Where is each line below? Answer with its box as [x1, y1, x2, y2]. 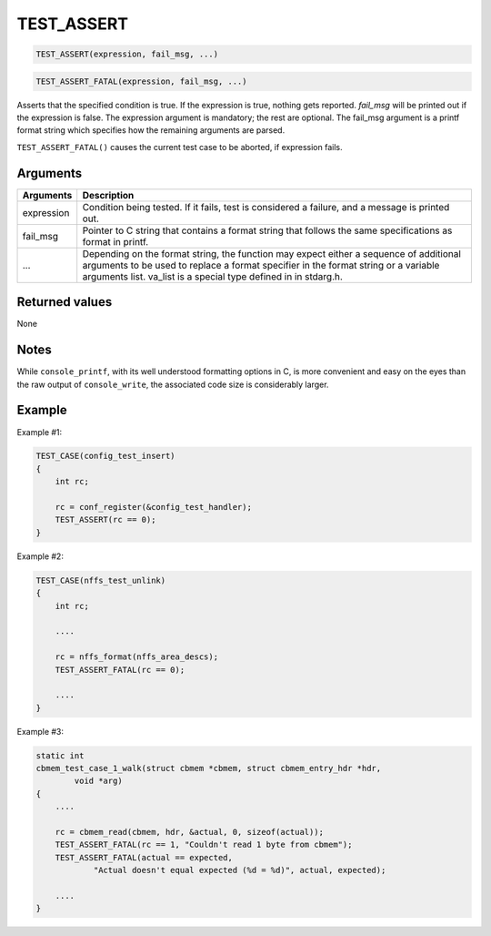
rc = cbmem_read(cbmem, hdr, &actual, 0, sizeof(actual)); [55, 827, 325, 838]
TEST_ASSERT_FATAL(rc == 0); [55, 665, 185, 675]
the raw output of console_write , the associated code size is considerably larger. [16, 379, 329, 390]
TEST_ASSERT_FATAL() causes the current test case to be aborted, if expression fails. [16, 141, 343, 152]
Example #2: [16, 551, 64, 562]
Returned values [16, 294, 113, 310]
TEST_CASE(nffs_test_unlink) [35, 575, 166, 585]
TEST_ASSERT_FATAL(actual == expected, [55, 852, 234, 862]
